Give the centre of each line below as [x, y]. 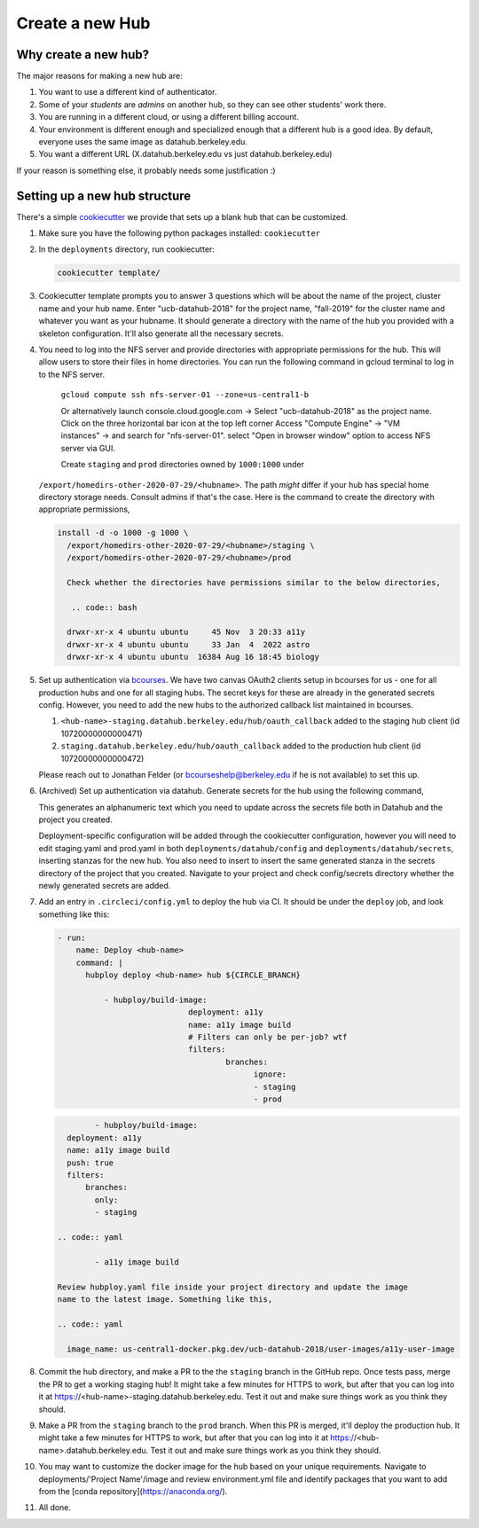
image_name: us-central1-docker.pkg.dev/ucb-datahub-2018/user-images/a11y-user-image [261, 1349]
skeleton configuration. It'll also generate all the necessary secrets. [161, 333]
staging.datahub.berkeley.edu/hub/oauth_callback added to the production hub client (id [241, 746]
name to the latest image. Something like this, [165, 1299]
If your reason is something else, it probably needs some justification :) [146, 170]
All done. [55, 1508]
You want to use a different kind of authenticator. [128, 92]
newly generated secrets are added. [105, 886]
